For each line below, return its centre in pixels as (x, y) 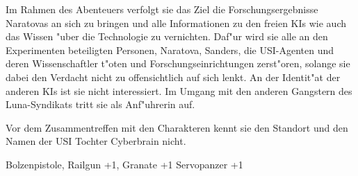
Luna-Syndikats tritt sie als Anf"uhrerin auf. (100, 104)
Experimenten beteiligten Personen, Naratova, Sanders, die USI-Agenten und (170, 50)
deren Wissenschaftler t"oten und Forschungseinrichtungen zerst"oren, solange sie (178, 63)
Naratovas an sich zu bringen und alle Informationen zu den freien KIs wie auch (176, 23)
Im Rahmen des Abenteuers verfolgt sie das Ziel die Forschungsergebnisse (162, 9)
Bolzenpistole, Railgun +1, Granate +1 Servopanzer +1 (124, 164)
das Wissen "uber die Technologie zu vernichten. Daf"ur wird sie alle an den (167, 36)
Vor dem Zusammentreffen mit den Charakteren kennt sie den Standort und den (177, 127)
